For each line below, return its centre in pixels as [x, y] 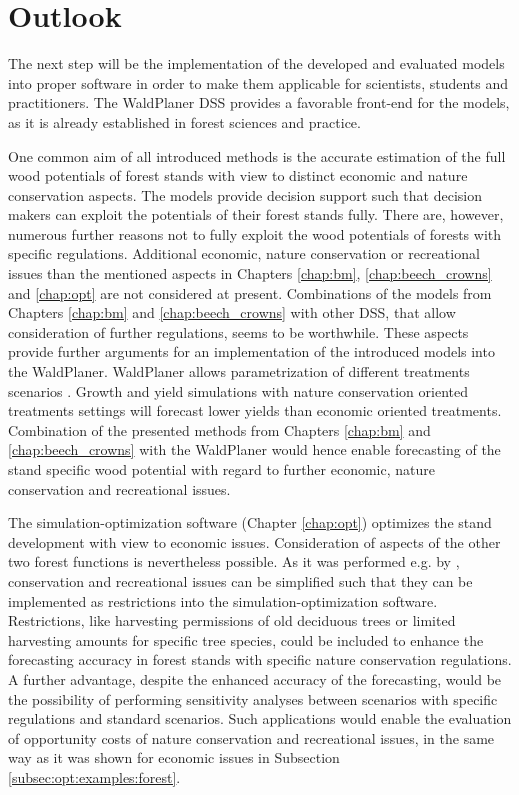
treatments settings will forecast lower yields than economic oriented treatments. [255, 410]
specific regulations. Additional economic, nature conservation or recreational [244, 253]
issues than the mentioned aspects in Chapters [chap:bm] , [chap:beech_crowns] [250, 273]
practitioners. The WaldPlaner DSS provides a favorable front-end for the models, [259, 102]
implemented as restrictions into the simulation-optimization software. [223, 600]
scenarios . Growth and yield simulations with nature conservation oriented [238, 390]
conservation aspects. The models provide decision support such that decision [245, 194]
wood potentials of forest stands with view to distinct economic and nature [238, 175]
